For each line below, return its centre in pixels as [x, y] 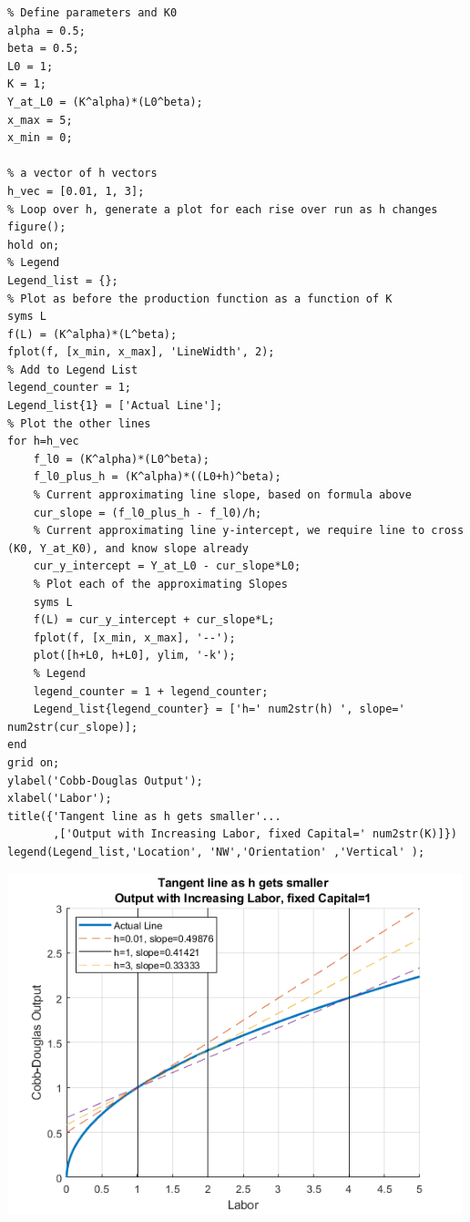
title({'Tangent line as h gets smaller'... [144, 816]
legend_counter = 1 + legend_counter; [151, 691]
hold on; [34, 245]
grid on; [34, 762]
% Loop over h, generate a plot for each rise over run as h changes [223, 209]
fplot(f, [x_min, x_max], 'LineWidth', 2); [141, 352]
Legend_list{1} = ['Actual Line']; [115, 406]
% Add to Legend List [73, 370]
